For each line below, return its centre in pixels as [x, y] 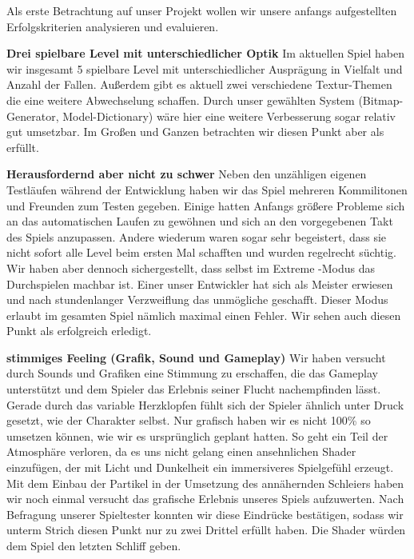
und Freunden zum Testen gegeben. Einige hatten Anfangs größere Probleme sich [206, 205]
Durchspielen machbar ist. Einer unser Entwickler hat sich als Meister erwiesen [200, 283]
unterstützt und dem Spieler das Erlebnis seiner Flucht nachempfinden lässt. [194, 389]
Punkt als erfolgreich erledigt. [79, 331]
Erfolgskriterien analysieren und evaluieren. [113, 26]
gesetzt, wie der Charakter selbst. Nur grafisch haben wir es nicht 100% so [189, 420]
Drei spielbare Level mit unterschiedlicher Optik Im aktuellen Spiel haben [206, 53]
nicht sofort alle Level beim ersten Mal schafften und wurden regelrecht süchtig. [201, 252]
